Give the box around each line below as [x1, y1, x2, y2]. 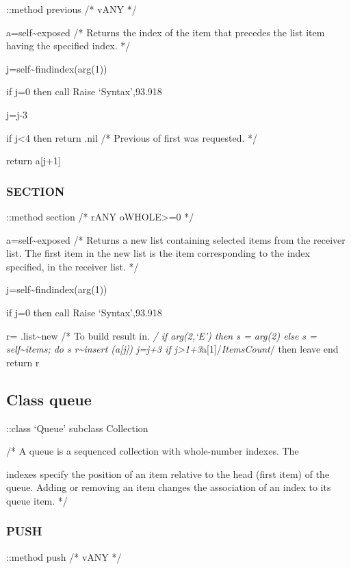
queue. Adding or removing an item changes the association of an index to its [6, 480, 331, 494]
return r [6, 355, 40, 369]
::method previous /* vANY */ [6, 2, 137, 16]
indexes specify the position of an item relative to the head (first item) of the [6, 466, 330, 481]
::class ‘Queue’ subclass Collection [6, 420, 148, 435]
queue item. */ [6, 493, 68, 507]
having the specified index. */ [6, 38, 131, 53]
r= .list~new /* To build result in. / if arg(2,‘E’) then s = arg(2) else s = [6, 328, 317, 342]
